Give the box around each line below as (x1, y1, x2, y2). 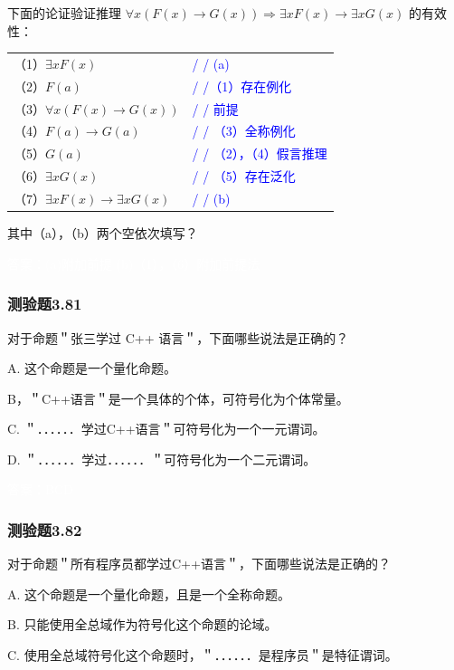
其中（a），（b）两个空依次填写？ (7, 224, 198, 243)
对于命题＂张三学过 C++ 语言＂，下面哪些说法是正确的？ (7, 328, 349, 347)
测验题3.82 (7, 518, 82, 541)
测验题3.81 (7, 292, 82, 315)
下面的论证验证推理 (7, 4, 121, 22)
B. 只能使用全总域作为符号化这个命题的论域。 (7, 615, 278, 634)
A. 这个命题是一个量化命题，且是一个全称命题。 (7, 584, 291, 603)
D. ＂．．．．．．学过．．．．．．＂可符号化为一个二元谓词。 (7, 449, 317, 468)
